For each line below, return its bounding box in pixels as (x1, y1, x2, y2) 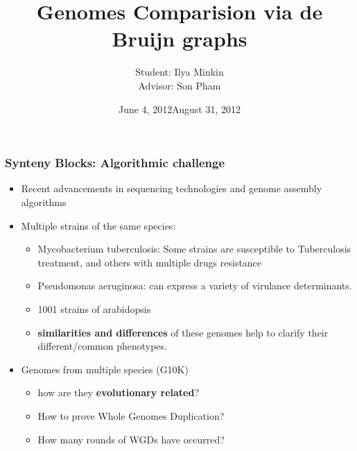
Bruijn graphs (112, 24, 247, 53)
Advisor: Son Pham (138, 78, 221, 92)
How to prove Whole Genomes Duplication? (37, 408, 225, 423)
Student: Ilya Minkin (135, 65, 224, 79)
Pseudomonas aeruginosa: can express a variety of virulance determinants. (37, 278, 352, 293)
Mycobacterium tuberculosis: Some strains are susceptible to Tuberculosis (37, 241, 351, 256)
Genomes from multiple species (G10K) (21, 361, 189, 376)
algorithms (21, 194, 67, 209)
